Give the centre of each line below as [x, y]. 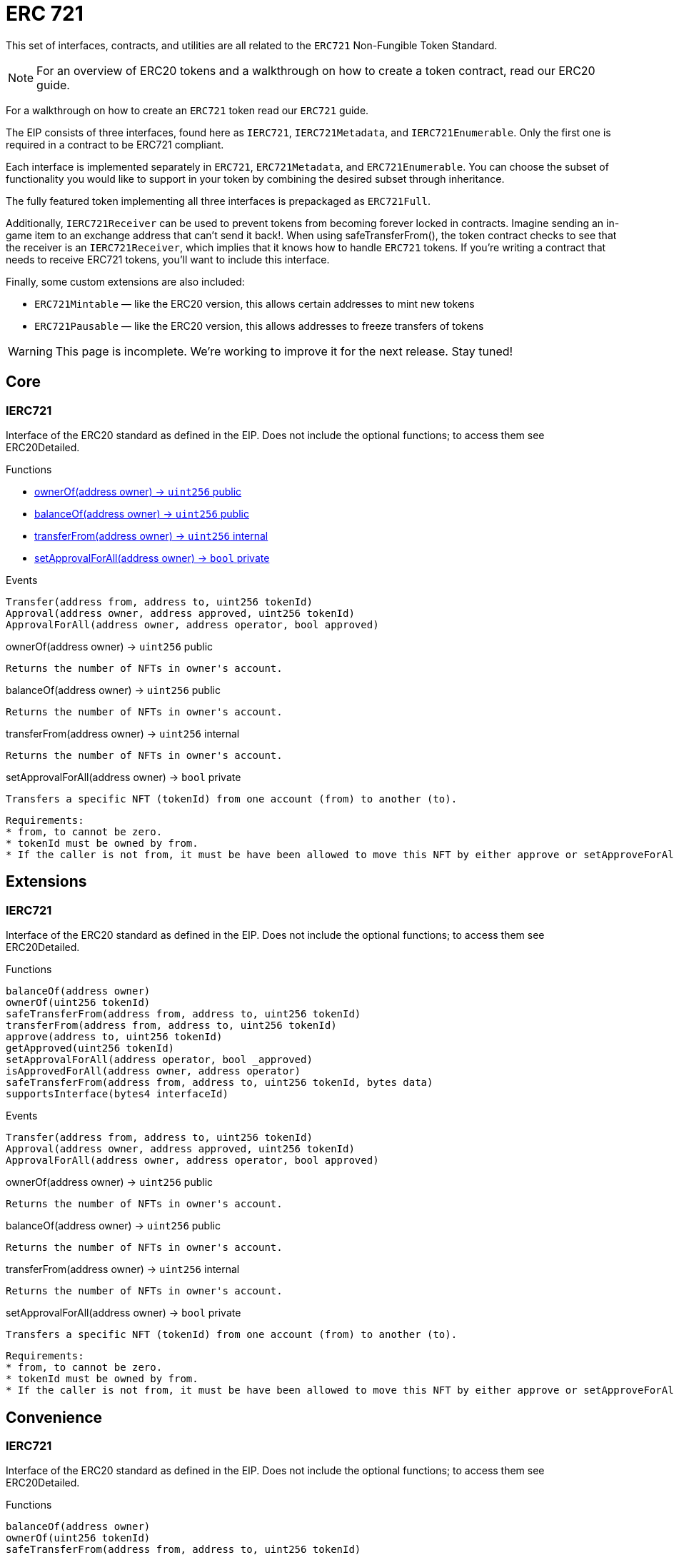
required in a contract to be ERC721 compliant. [115, 144]
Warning [30, 351]
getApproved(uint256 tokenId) [90, 1048]
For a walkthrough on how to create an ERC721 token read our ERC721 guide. [187, 110]
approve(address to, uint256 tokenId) [114, 1037]
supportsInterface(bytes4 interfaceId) [117, 1094]
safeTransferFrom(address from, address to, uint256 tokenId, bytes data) [220, 1083]
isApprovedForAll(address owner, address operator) [154, 1071]
